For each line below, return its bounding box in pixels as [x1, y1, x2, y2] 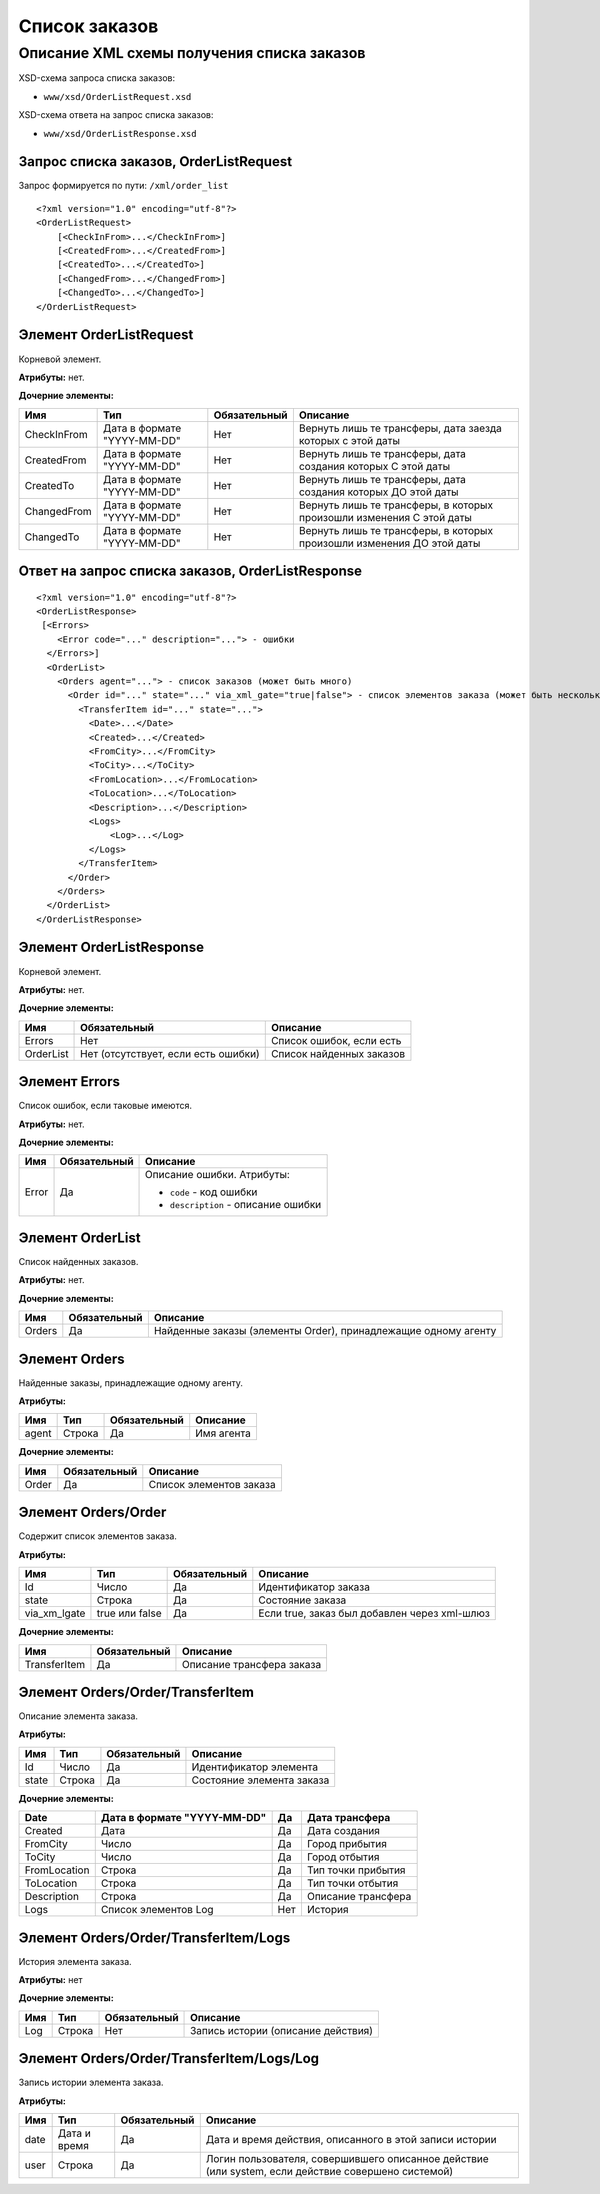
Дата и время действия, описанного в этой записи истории [205, 2133, 497, 2147]
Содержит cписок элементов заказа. [18, 1530, 177, 1542]
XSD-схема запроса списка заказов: [18, 72, 175, 84]
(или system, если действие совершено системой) [205, 2165, 454, 2179]
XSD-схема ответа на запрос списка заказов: [18, 109, 214, 121]
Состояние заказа [258, 1593, 347, 1607]
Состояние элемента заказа [191, 1773, 330, 1787]
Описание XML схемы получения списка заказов [18, 44, 366, 62]
